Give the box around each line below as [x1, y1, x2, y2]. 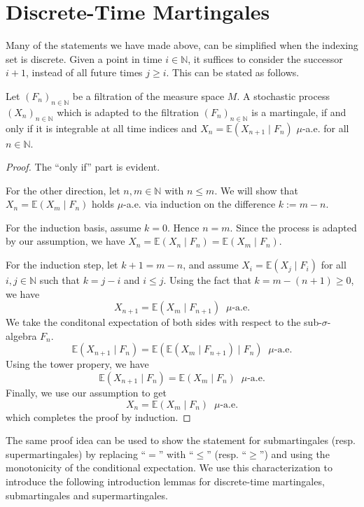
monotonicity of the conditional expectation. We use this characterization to [6, 460, 332, 475]
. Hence [167, 220, 199, 234]
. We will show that [214, 183, 298, 197]
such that [39, 273, 80, 287]
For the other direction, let [6, 183, 120, 197]
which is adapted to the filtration [57, 104, 199, 119]
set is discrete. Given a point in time [6, 51, 162, 66]
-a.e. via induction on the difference [123, 197, 276, 211]
